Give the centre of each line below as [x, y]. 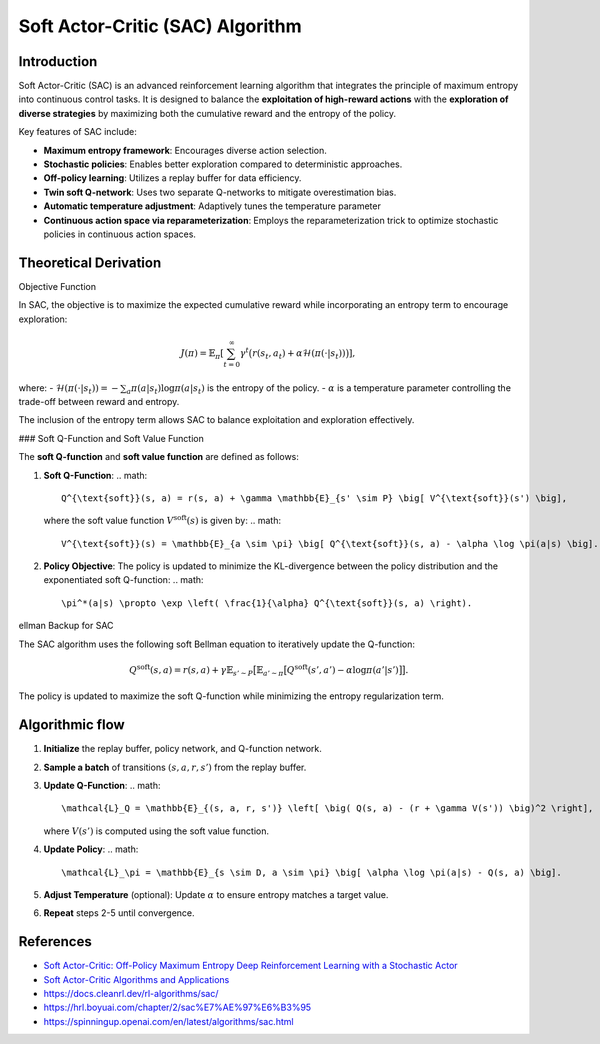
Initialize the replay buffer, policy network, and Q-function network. [182, 749]
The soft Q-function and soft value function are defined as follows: [159, 457]
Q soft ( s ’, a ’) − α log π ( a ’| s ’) [342, 669]
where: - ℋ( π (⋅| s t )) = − [68, 388]
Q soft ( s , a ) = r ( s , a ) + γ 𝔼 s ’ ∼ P [191, 670]
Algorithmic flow [71, 725]
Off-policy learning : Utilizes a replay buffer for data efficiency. [172, 178]
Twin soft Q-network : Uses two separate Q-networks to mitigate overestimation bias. [220, 192]
